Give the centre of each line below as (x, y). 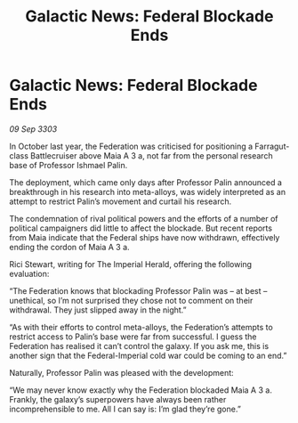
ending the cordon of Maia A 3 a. (70, 247)
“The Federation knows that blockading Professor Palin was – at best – (138, 290)
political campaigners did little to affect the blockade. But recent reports (141, 228)
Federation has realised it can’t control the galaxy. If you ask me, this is (139, 346)
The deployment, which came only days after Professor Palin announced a (146, 182)
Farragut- (272, 146)
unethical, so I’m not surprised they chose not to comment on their (131, 300)
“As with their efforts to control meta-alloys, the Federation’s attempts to (141, 327)
